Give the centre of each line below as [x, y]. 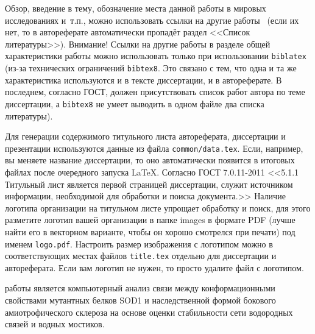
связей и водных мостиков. [55, 324]
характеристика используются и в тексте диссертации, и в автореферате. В [143, 80]
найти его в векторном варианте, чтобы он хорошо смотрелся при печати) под [150, 231]
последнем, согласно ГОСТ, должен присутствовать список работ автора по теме [155, 92]
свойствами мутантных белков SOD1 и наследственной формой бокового [140, 300]
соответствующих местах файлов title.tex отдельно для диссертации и [141, 256]
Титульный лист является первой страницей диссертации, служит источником [149, 184]
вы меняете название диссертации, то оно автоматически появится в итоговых [150, 160]
